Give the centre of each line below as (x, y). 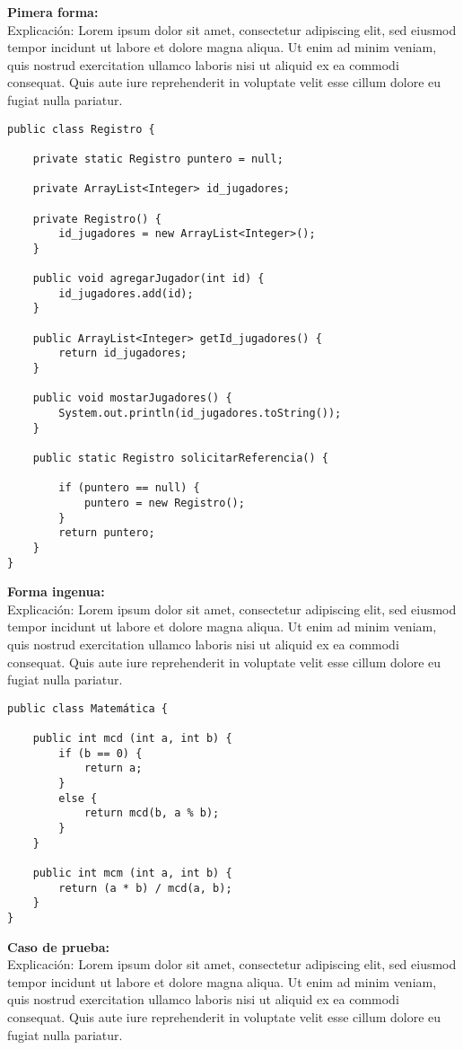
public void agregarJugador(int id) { (149, 279)
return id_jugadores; (123, 353)
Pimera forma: (53, 12)
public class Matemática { (87, 708)
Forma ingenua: (56, 591)
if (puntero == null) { (129, 488)
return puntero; (107, 533)
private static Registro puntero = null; (158, 159)
